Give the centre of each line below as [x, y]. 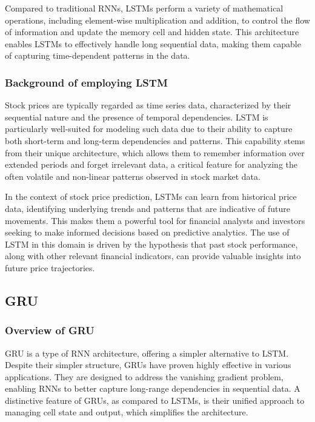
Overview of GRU [50, 330]
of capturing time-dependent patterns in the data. [98, 55]
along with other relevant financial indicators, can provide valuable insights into [153, 256]
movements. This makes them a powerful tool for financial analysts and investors [155, 220]
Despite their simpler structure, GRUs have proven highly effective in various [148, 365]
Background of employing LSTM [86, 82]
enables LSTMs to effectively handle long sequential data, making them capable [153, 43]
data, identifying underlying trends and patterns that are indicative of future [148, 208]
